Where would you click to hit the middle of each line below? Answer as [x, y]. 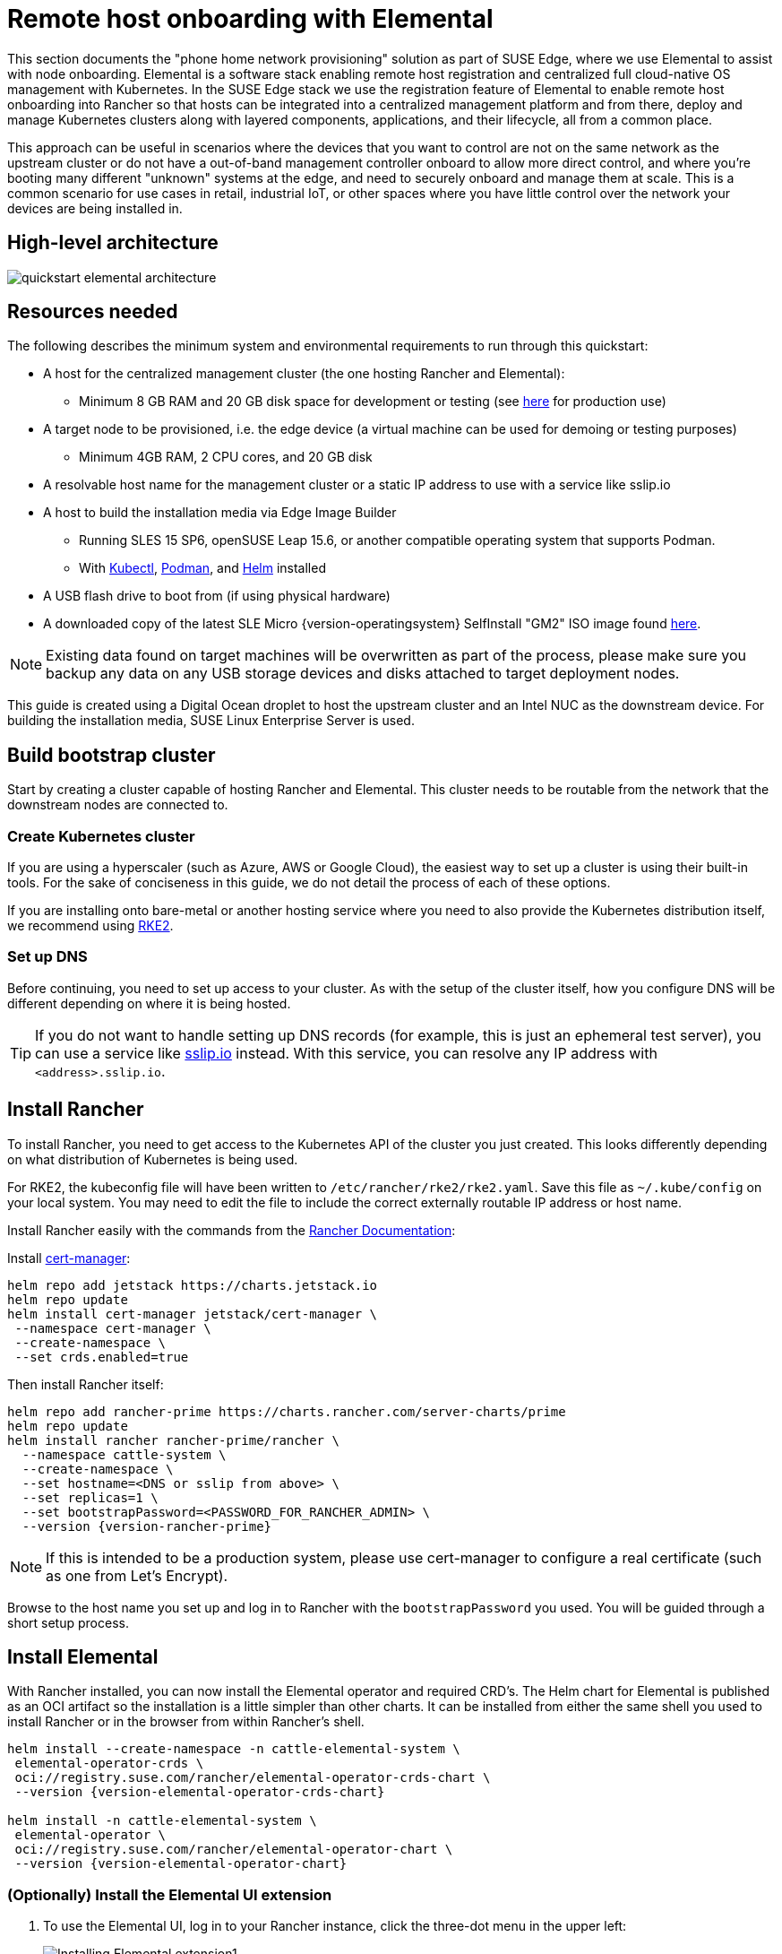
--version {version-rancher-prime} [147, 1526]
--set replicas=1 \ [90, 1497]
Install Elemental [83, 1657]
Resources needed [93, 312]
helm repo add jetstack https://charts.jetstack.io [193, 1285]
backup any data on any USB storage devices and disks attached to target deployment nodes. [363, 674]
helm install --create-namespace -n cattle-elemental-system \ [234, 1749]
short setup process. [68, 1622]
